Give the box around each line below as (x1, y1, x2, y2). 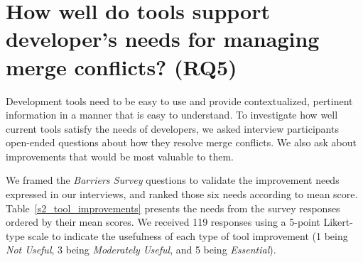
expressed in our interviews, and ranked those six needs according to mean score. (6, 187, 358, 202)
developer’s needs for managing (6, 24, 320, 53)
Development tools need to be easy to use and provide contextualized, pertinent (6, 93, 353, 108)
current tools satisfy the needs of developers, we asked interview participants (6, 121, 339, 136)
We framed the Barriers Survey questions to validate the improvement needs (6, 173, 340, 187)
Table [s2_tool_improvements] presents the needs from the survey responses (6, 200, 340, 215)
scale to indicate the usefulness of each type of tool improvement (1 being (28, 228, 348, 243)
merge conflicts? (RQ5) (6, 52, 237, 81)
